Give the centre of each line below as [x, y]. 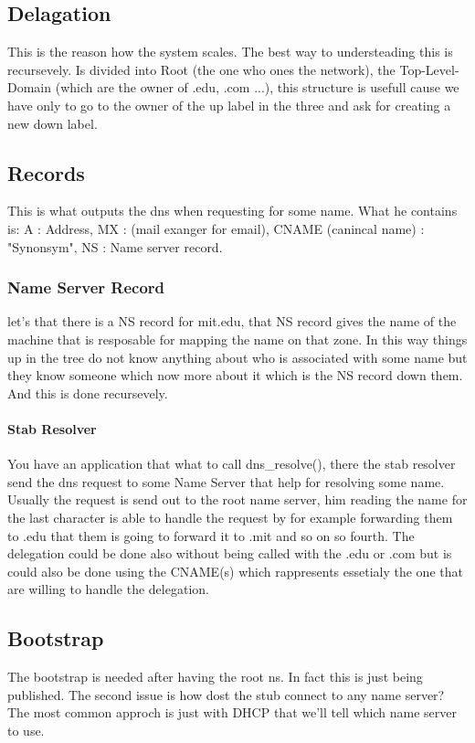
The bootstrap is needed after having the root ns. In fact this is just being [215, 677]
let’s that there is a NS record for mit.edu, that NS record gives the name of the [232, 321]
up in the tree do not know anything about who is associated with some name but [237, 357]
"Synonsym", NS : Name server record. [115, 246]
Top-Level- [429, 69]
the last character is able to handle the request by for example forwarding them [230, 517]
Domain [30, 87]
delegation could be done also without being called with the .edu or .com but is [230, 553]
